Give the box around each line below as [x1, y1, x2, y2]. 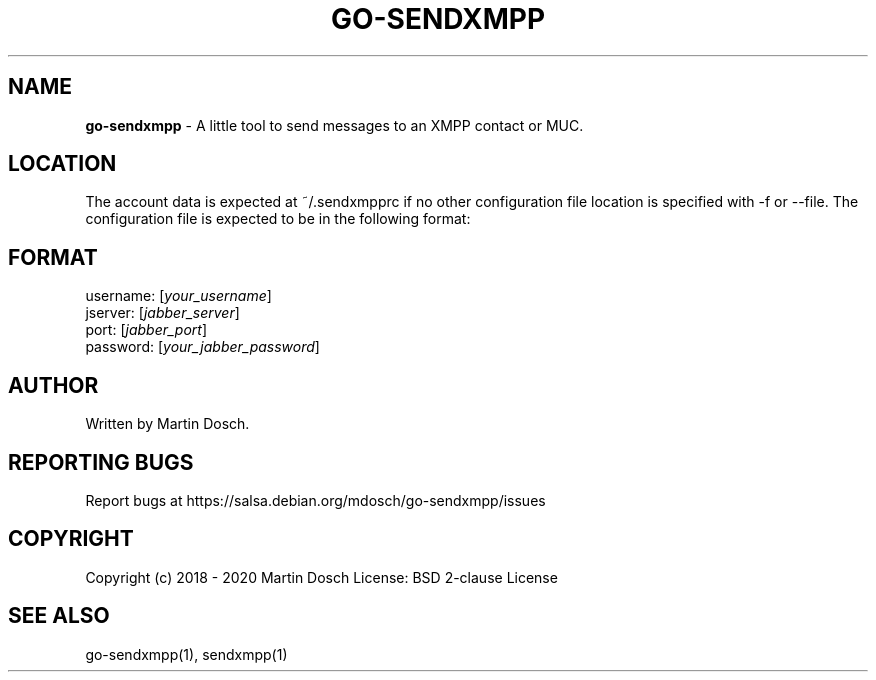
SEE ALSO [8, 603, 110, 629]
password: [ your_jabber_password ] [85, 338, 320, 356]
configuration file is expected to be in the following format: [85, 210, 471, 228]
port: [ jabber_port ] [85, 321, 208, 339]
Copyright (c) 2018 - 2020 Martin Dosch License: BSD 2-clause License [85, 568, 558, 586]
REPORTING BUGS [8, 449, 194, 475]
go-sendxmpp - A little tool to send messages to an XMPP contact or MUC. [85, 116, 584, 134]
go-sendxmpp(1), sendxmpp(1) [85, 645, 288, 663]
